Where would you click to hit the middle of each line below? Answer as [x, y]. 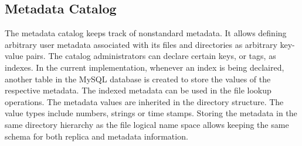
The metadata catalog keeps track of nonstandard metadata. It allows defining [146, 33]
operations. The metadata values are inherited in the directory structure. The [144, 101]
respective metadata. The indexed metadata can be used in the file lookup [138, 90]
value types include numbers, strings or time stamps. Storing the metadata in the [151, 113]
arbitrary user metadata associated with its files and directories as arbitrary [141, 44]
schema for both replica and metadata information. [96, 136]
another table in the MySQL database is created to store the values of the [138, 79]
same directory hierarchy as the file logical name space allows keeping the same [147, 124]
